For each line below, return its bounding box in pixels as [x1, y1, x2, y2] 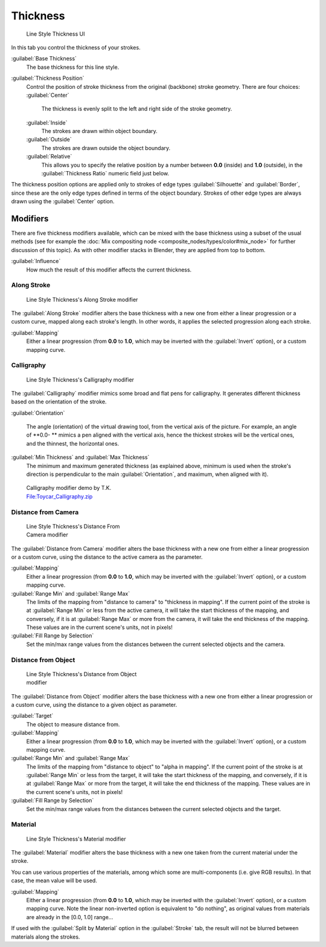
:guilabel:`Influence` [11, 258, 61, 265]
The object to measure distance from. [26, 720, 120, 728]
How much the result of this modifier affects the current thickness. [26, 266, 192, 273]
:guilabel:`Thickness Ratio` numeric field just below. [41, 170, 170, 177]
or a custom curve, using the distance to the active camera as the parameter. [11, 553, 203, 561]
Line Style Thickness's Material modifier [26, 835, 126, 842]
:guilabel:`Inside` [26, 119, 68, 126]
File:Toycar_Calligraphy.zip [26, 493, 93, 500]
